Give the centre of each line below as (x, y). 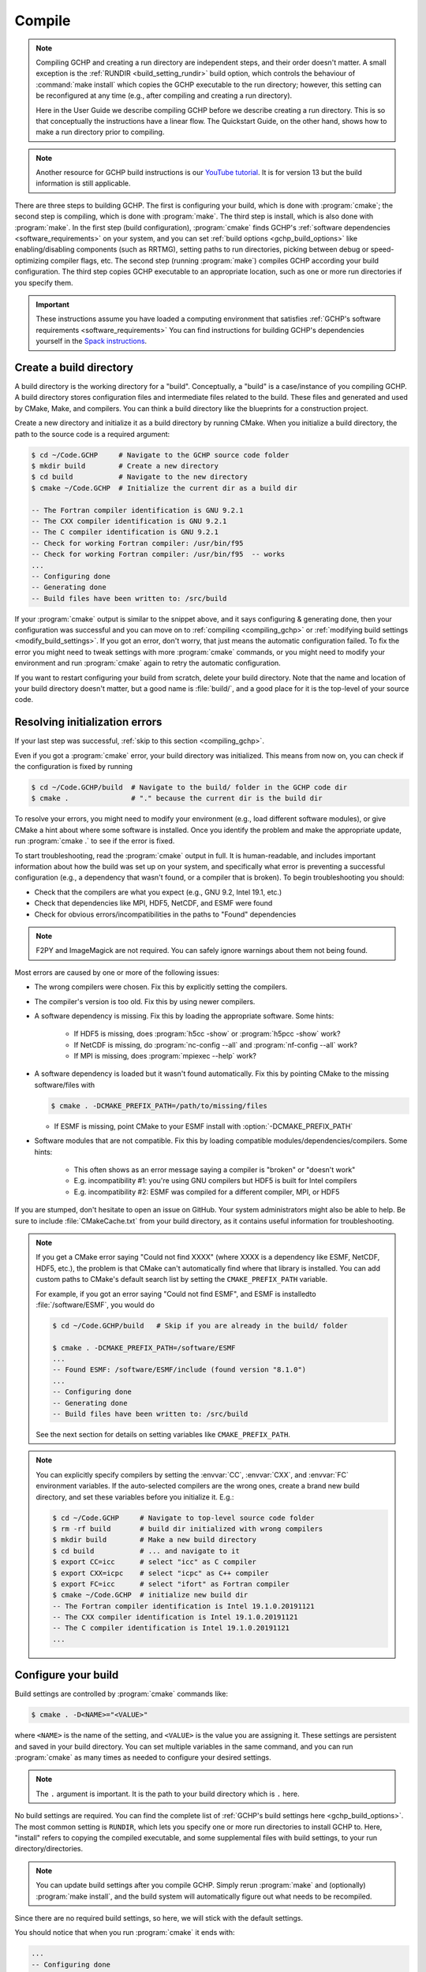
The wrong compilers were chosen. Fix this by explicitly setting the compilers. (161, 987)
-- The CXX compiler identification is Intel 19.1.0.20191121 (175, 1617)
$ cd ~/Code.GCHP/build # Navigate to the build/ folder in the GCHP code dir (189, 788)
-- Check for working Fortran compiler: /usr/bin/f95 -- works (158, 555)
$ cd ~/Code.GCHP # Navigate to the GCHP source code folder (160, 455)
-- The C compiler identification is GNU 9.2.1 (125, 532)
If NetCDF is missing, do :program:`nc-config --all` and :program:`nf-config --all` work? (216, 1044)
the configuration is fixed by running (74, 767)
